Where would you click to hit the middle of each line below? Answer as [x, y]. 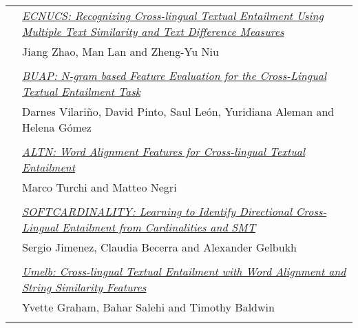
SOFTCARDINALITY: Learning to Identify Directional [157, 211]
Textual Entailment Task [82, 91]
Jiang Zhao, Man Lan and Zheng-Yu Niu [120, 51]
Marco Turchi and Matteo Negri [99, 187]
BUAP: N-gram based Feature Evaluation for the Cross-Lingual [175, 75]
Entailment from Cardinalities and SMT [159, 227]
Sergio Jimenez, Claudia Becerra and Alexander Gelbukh [159, 247]
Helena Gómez [57, 127]
